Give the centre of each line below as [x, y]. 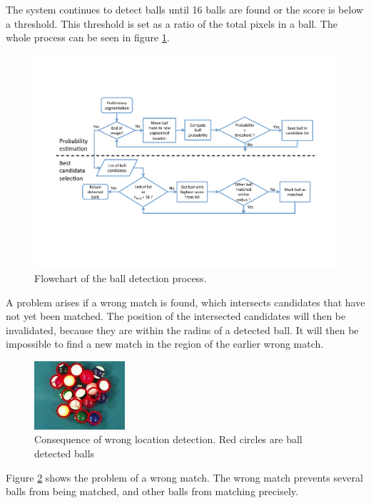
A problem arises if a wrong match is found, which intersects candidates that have [185, 302]
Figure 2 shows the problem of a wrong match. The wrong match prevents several [184, 477]
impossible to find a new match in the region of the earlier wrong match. [165, 344]
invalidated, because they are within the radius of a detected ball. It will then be [182, 330]
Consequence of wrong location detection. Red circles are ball [168, 439]
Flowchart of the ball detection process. [121, 278]
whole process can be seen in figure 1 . [88, 37]
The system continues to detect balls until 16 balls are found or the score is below [185, 9]
